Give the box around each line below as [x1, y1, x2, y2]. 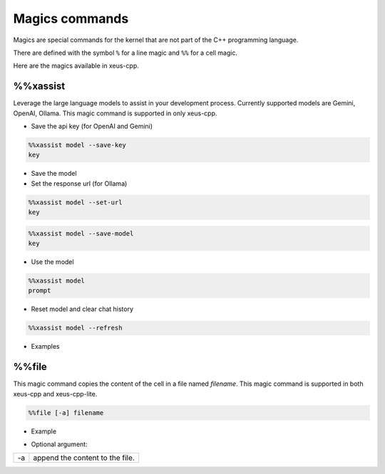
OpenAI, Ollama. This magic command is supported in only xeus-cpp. [13, 109, 217, 117]
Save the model [31, 169, 78, 178]
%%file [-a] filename [28, 409, 104, 416]
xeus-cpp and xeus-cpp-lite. [13, 389, 98, 398]
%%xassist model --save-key [28, 141, 126, 149]
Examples [31, 342, 60, 351]
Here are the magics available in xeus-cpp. [13, 61, 139, 70]
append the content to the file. [33, 453, 135, 463]
